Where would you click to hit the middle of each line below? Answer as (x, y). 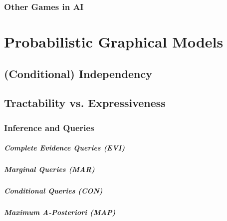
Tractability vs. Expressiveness (85, 103)
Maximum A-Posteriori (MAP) (60, 212)
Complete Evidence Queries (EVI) (65, 148)
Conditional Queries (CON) (53, 191)
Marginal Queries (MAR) (49, 169)
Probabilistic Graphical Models (114, 42)
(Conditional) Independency (78, 73)
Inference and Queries (49, 127)
